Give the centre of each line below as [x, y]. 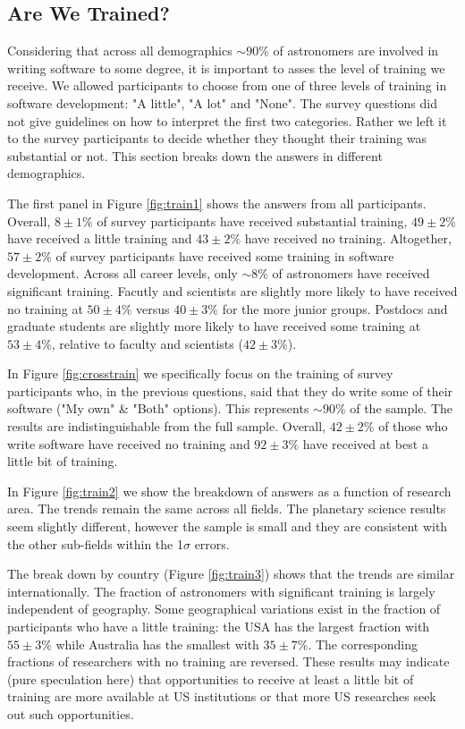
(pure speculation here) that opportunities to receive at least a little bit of [211, 678]
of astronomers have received [351, 273]
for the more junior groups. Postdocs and [335, 308]
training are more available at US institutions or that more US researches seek [222, 696]
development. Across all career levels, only [123, 273]
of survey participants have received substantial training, [252, 220]
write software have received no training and [129, 443]
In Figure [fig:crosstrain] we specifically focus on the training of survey [200, 373]
